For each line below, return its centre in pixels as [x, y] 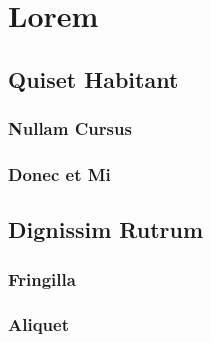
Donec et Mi [59, 173]
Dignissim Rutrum [106, 229]
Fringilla [42, 278]
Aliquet [38, 324]
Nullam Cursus [70, 128]
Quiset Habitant [93, 78]
